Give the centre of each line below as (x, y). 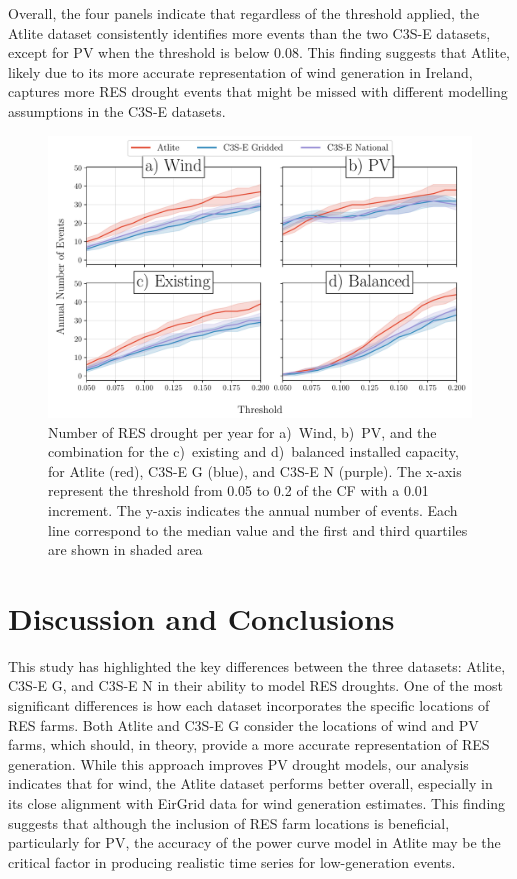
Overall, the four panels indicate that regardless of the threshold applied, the (244, 13)
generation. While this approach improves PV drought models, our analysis (238, 763)
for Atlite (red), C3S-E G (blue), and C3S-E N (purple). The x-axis (255, 470)
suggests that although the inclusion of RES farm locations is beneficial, (229, 822)
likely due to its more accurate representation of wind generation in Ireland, (240, 71)
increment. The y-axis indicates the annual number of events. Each (253, 509)
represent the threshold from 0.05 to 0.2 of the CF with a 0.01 (238, 490)
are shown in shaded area (125, 549)
